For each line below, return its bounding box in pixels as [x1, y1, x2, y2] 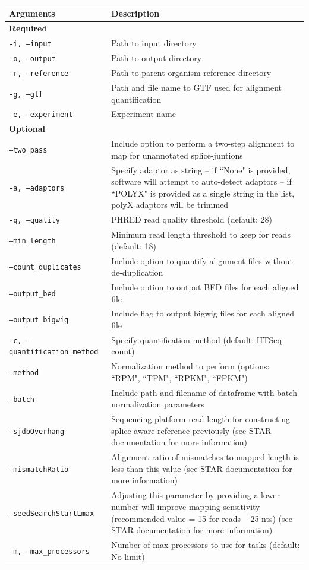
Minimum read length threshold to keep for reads [111, 228, 291, 240]
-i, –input [9, 40, 52, 49]
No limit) [111, 550, 145, 562]
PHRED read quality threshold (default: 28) [111, 213, 273, 226]
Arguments [9, 7, 55, 19]
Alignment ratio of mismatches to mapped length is [111, 451, 299, 463]
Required [9, 22, 48, 34]
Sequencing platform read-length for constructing [111, 413, 291, 425]
